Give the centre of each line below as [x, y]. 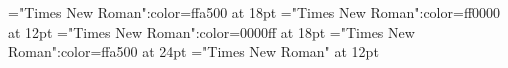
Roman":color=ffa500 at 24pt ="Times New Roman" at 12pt [193, 51]
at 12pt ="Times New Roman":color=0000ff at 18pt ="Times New [211, 31]
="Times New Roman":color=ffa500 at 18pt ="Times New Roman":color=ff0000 [254, 12]
